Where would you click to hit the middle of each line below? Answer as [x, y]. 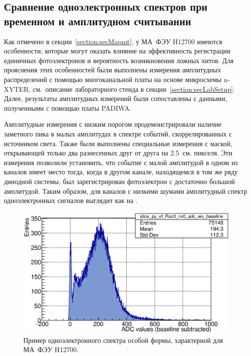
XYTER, [17, 89]
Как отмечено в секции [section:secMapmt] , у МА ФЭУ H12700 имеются [113, 41]
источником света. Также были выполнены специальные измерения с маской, [118, 143]
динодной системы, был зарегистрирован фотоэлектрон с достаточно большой [119, 181]
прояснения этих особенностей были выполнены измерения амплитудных [113, 70]
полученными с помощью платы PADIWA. [68, 108]
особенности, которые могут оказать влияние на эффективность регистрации [117, 51]
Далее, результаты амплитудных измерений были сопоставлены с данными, [116, 98]
